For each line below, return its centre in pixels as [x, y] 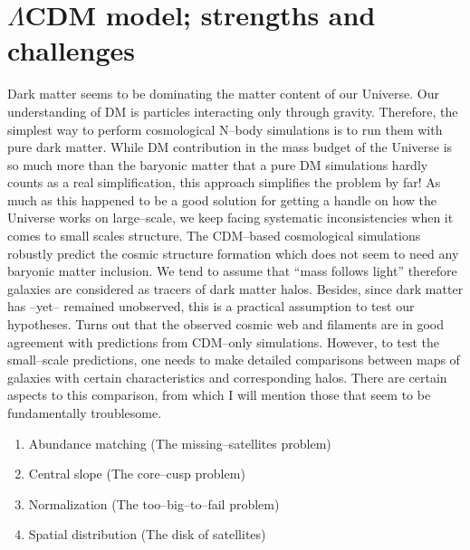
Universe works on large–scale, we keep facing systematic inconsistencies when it [230, 218]
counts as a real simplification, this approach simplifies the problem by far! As [224, 182]
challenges [72, 50]
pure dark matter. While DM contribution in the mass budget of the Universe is [230, 147]
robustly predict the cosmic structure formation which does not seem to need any [233, 253]
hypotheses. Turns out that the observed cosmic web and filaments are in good [226, 324]
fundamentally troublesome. [85, 412]
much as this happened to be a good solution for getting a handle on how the [222, 199]
